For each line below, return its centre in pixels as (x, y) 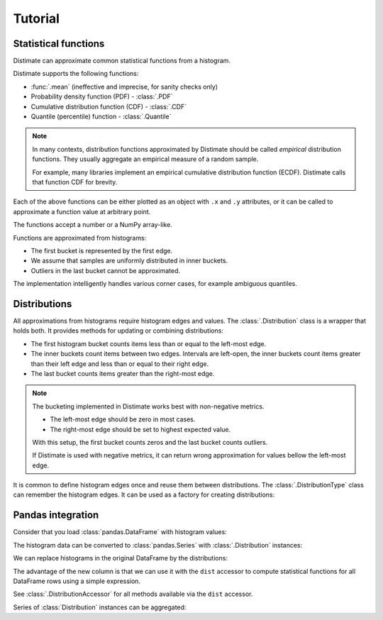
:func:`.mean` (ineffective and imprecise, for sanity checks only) (124, 87)
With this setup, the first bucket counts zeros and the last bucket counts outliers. (150, 442)
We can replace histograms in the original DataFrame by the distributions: (121, 558)
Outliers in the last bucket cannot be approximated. (106, 270)
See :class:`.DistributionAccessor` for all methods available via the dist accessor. (133, 594)
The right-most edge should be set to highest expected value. (140, 429)
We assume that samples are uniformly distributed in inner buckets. (129, 261)
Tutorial (37, 18)
